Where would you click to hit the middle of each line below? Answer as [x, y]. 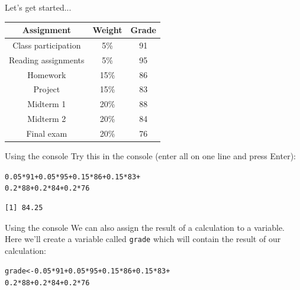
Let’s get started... [38, 7]
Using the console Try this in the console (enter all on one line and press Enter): [150, 156]
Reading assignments [47, 59]
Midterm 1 [47, 104]
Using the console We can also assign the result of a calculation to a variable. [145, 227]
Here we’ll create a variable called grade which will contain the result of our [143, 239]
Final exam [47, 133]
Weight [107, 30]
